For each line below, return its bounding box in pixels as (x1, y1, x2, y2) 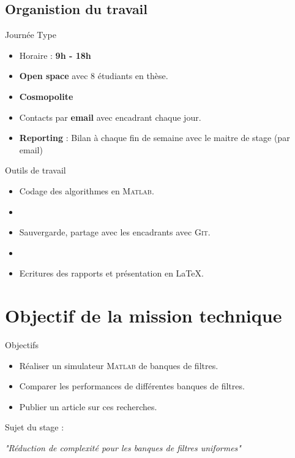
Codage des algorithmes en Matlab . (19, 184, 154, 197)
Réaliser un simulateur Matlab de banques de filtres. (19, 359, 218, 372)
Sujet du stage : (5, 421, 64, 433)
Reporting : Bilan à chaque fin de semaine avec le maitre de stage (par (19, 131, 290, 144)
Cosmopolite (19, 90, 73, 102)
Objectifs (5, 338, 39, 351)
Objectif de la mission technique (5, 303, 282, 328)
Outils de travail (5, 164, 66, 177)
